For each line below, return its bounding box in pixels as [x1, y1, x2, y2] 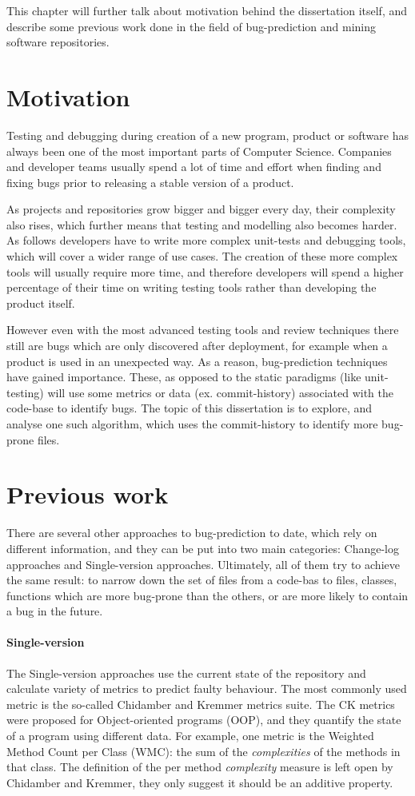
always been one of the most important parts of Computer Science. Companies [6, 142, 392, 159]
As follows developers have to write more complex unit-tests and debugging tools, [6, 232, 406, 249]
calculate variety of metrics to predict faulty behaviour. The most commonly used [6, 680, 407, 697]
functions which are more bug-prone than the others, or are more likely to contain [6, 587, 409, 603]
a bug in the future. [6, 603, 103, 619]
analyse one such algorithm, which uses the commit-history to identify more [6, 416, 378, 432]
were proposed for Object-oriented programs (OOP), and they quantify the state [6, 711, 401, 728]
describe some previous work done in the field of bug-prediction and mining [6, 18, 377, 34]
